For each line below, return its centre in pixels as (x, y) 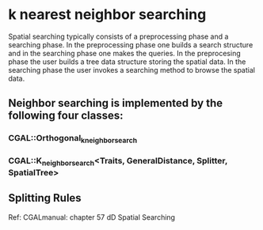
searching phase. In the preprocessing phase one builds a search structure (131, 44)
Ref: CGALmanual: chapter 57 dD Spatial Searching (92, 217)
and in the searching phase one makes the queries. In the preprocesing (124, 53)
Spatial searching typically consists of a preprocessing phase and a (118, 36)
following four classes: (66, 116)
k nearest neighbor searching (107, 15)
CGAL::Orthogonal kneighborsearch (73, 139)
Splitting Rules (45, 198)
